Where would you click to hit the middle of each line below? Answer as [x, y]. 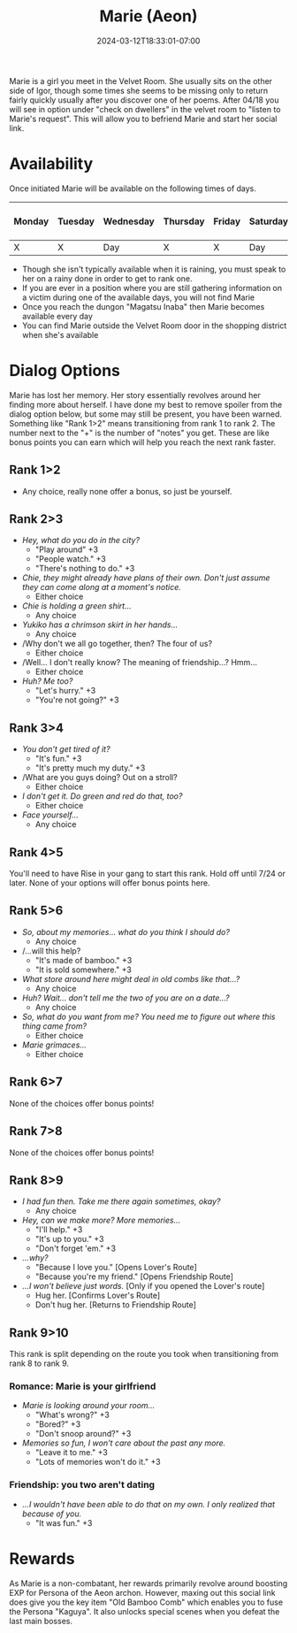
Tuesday [76, 221]
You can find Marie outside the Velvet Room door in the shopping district [154, 326]
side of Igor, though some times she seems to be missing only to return [138, 90]
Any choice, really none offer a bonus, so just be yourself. [127, 491]
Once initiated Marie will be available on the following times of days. [133, 188]
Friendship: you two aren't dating [82, 1485]
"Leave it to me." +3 [71, 1453]
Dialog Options [65, 371]
